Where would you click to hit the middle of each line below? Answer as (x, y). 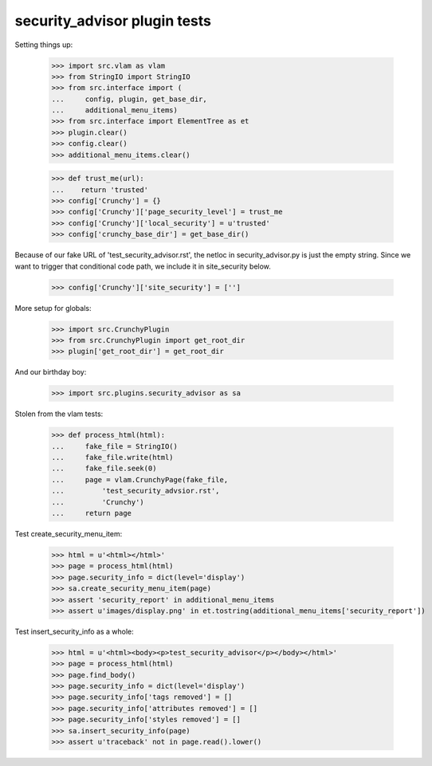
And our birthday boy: (51, 372)
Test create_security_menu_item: (69, 533)
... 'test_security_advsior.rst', (135, 491)
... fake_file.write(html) (113, 458)
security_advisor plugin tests (113, 21)
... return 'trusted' (100, 190)
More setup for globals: (53, 308)
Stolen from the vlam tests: (59, 414)
